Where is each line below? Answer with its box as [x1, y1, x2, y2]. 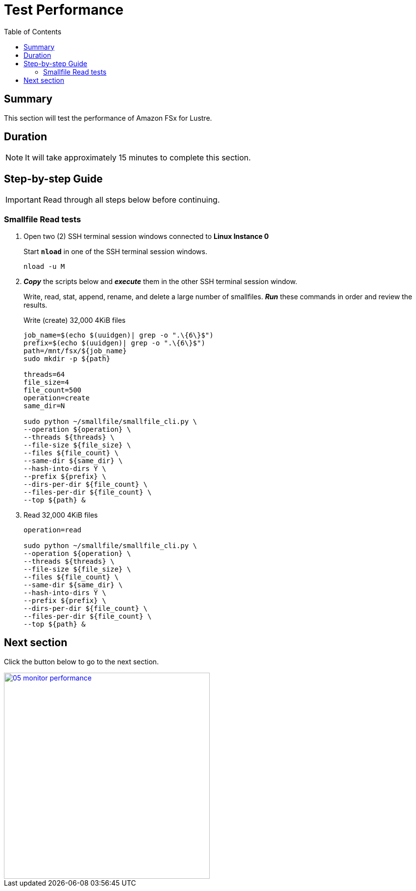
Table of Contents [4, 27, 62, 36]
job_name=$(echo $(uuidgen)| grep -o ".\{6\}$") [24, 331, 214, 340]
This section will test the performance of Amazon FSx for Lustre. [4, 113, 212, 122]
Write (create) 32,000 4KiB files [24, 316, 126, 325]
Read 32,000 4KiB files [24, 511, 98, 520]
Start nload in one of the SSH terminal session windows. [24, 247, 207, 256]
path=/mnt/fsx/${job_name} [24, 347, 127, 355]
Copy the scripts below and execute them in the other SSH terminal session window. [24, 277, 297, 286]
